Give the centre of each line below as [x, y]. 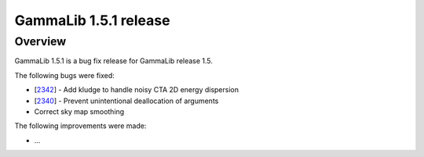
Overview [40, 41]
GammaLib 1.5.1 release [92, 20]
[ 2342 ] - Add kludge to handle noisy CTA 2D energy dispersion [137, 90]
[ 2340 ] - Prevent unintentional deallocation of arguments [126, 101]
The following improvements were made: [80, 126]
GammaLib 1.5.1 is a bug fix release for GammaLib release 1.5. [114, 61]
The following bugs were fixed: [65, 75]
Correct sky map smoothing [79, 111]
